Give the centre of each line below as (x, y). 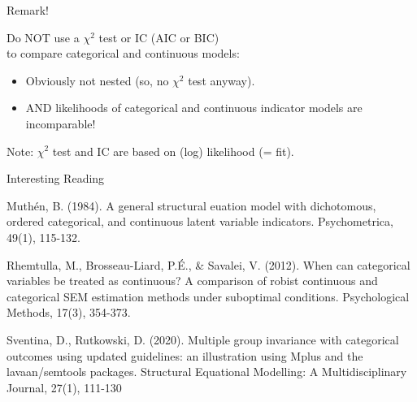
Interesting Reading (56, 178)
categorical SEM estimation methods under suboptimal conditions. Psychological (208, 296)
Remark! (28, 10)
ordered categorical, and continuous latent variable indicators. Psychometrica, (200, 221)
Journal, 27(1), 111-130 (64, 387)
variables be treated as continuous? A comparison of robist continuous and (192, 281)
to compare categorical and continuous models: (123, 53)
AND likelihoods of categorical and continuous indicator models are (194, 108)
